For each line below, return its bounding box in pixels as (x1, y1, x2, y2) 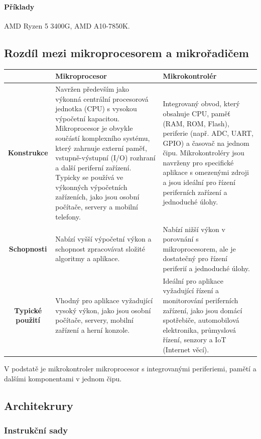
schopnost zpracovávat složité (55, 243, 146, 254)
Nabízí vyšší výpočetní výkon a (55, 234, 152, 244)
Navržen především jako (55, 83, 129, 94)
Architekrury (4, 397, 73, 413)
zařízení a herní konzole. (55, 324, 130, 335)
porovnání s (163, 234, 199, 244)
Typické (14, 305, 42, 315)
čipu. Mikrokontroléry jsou (163, 147, 244, 158)
